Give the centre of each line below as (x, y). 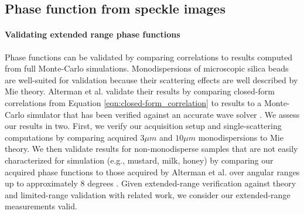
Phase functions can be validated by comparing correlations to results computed (149, 57)
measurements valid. (41, 206)
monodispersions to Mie (241, 137)
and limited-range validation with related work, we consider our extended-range (148, 194)
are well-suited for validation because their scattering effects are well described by (151, 79)
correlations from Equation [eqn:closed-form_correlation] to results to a (133, 102)
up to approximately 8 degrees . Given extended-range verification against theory (151, 183)
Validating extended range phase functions (93, 34)
